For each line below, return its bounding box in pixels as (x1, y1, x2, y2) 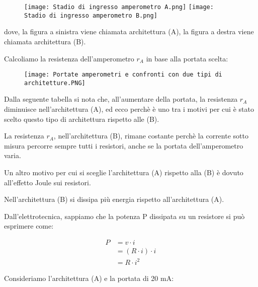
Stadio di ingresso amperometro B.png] (24, 12, 157, 19)
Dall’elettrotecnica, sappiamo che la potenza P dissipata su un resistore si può (4, 210, 245, 221)
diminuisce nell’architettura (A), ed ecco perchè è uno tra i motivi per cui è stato (4, 104, 254, 114)
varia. (4, 150, 21, 161)
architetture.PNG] (24, 79, 85, 87)
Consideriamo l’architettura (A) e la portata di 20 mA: (4, 272, 174, 283)
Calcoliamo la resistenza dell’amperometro (4, 53, 134, 63)
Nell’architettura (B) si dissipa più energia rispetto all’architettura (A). (4, 194, 224, 204)
